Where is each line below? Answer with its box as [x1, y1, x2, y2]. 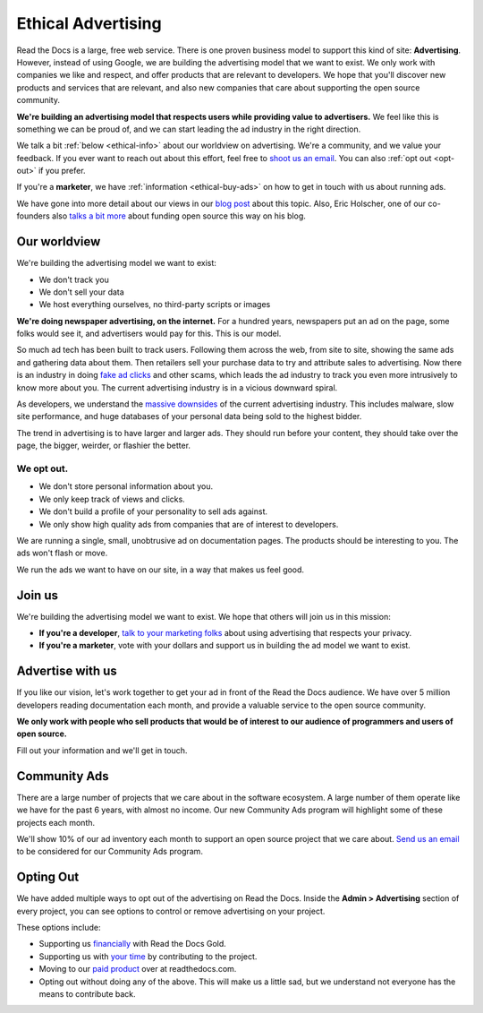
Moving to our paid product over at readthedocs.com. [38, 964, 237, 974]
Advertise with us [16, 664, 118, 679]
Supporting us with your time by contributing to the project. [38, 950, 258, 962]
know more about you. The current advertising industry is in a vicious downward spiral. [16, 382, 338, 393]
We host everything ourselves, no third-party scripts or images [38, 299, 271, 310]
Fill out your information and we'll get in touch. [16, 744, 188, 756]
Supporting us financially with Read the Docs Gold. [38, 939, 227, 949]
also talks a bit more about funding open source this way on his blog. [52, 210, 306, 221]
